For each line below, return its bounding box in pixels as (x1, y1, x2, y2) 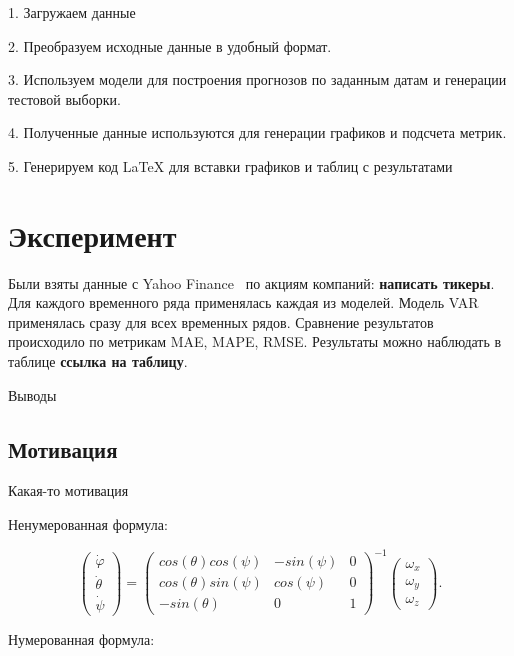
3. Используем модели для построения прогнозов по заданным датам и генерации (8, 69, 507, 90)
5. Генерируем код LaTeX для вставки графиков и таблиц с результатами (8, 155, 453, 176)
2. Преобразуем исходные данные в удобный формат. (8, 35, 332, 56)
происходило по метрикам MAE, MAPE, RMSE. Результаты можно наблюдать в (8, 331, 502, 352)
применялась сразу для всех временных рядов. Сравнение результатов (8, 311, 434, 332)
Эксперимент (8, 214, 177, 255)
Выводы (8, 384, 57, 405)
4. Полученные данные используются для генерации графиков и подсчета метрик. (8, 122, 507, 143)
